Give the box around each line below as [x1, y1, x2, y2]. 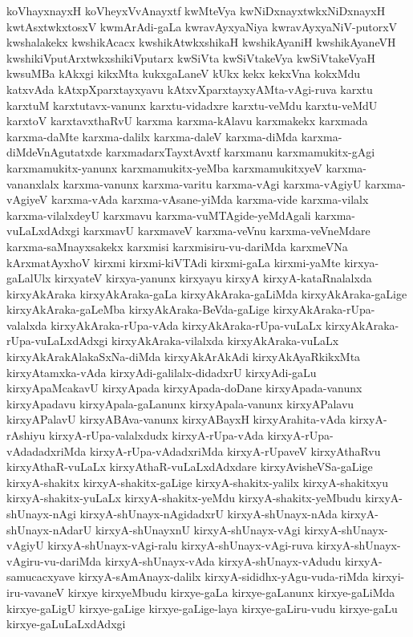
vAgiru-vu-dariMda [6, 552, 102, 569]
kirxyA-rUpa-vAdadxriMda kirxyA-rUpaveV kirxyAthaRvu [89, 442, 381, 459]
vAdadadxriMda [6, 442, 87, 459]
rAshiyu [6, 427, 46, 444]
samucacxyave [6, 568, 75, 585]
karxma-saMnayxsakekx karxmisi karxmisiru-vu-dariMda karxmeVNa [6, 237, 348, 254]
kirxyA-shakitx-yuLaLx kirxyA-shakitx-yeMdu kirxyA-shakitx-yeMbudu [6, 489, 362, 506]
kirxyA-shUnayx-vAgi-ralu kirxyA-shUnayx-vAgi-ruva [47, 537, 314, 554]
